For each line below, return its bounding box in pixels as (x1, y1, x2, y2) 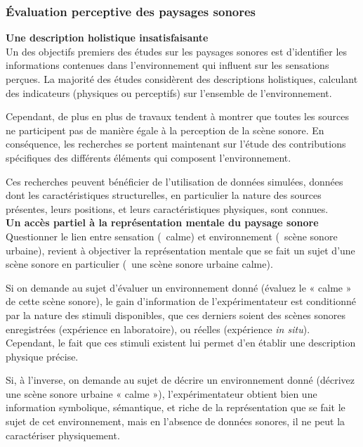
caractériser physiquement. (6, 427, 120, 442)
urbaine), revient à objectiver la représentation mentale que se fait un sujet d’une (6, 242, 355, 257)
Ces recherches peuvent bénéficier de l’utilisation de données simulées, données (6, 174, 343, 188)
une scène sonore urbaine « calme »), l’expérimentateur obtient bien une (6, 386, 317, 401)
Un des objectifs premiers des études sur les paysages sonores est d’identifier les (6, 44, 348, 58)
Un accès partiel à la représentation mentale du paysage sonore (6, 215, 319, 230)
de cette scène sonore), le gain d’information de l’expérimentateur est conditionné (6, 294, 356, 309)
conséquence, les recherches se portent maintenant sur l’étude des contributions (6, 136, 346, 151)
